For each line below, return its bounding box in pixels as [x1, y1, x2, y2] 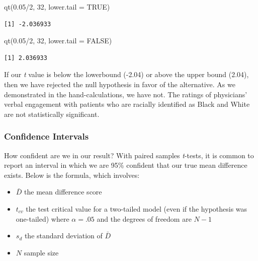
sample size [24, 247, 59, 257]
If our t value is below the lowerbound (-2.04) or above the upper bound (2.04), [4, 69, 249, 80]
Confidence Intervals [4, 130, 89, 143]
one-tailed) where [16, 213, 69, 224]
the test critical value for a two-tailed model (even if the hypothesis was [26, 203, 247, 214]
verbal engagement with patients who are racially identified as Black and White [4, 99, 250, 109]
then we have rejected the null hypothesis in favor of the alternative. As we [4, 79, 235, 89]
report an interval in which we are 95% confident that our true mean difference [4, 160, 247, 170]
